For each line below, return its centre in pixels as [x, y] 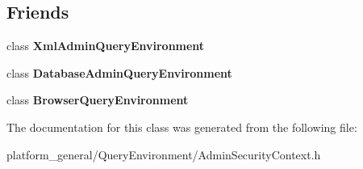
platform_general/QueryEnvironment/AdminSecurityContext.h [164, 154]
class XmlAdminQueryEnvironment [106, 46]
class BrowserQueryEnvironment [98, 100]
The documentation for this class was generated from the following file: [182, 127]
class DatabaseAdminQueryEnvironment [119, 72]
